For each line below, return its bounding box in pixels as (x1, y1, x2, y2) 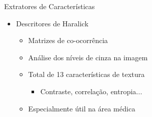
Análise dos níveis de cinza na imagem (28, 52, 148, 62)
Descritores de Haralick (16, 18, 88, 28)
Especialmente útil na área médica (28, 103, 135, 113)
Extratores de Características (4, 1, 95, 11)
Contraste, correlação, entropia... (40, 86, 142, 96)
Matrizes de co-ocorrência (28, 35, 108, 46)
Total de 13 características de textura (28, 69, 145, 80)
